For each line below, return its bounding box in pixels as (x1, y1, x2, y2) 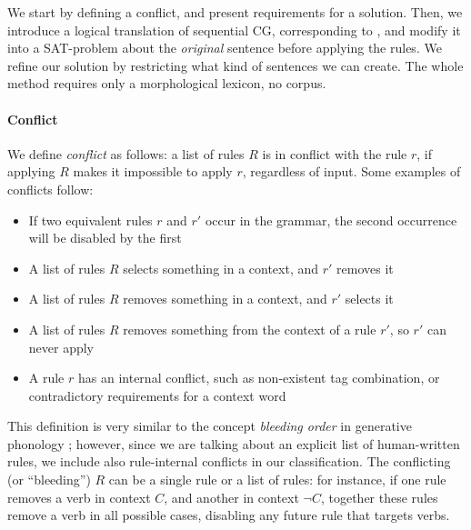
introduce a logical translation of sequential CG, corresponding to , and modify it (7, 20, 461, 39)
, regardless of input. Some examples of (242, 162, 461, 181)
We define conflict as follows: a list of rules (7, 144, 245, 163)
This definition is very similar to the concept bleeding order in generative (7, 416, 412, 435)
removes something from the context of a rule (123, 319, 376, 338)
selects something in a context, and (123, 258, 319, 277)
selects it (345, 289, 394, 308)
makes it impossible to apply (73, 162, 233, 181)
